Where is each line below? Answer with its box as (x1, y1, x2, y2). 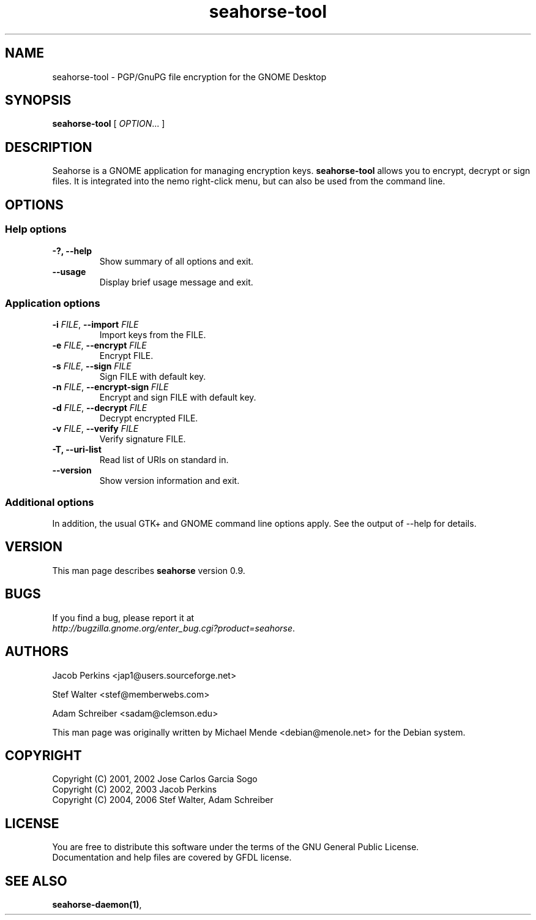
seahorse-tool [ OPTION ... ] (52, 118, 165, 129)
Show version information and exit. (99, 475, 240, 486)
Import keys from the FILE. (99, 330, 206, 341)
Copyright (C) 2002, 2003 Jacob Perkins (52, 784, 217, 795)
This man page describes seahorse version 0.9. (52, 565, 245, 576)
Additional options (5, 496, 94, 508)
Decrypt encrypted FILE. (99, 413, 198, 424)
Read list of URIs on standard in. (99, 454, 229, 466)
